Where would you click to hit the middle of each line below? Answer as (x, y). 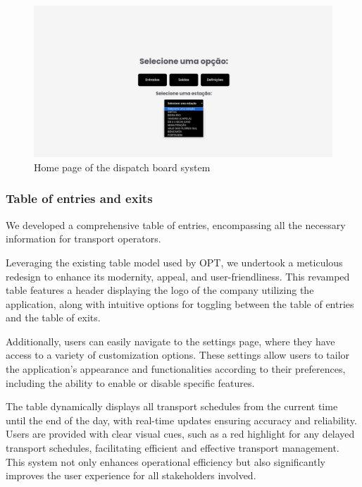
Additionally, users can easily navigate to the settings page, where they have (170, 341)
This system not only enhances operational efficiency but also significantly (166, 461)
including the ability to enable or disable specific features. (130, 382)
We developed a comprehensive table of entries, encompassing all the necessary (176, 224)
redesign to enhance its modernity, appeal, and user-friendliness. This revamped (178, 276)
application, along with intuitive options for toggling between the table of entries (180, 303)
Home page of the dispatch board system (122, 167)
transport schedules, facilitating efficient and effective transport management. (173, 448)
